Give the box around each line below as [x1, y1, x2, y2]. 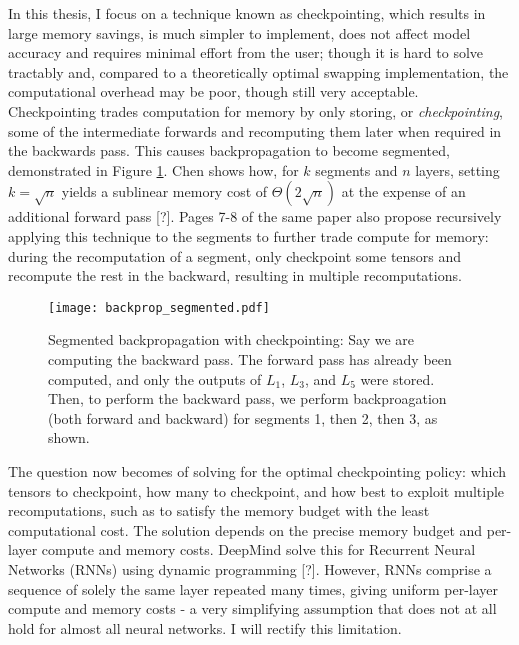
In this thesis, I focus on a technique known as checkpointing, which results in [8, 3, 486, 23]
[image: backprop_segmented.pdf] [48, 300, 270, 315]
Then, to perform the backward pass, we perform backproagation [48, 388, 447, 409]
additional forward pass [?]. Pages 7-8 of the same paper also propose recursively [8, 206, 502, 227]
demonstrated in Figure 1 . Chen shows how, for [8, 159, 299, 180]
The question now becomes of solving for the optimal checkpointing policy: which [8, 460, 507, 481]
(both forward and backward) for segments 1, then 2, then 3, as [48, 407, 438, 428]
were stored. [360, 368, 435, 389]
